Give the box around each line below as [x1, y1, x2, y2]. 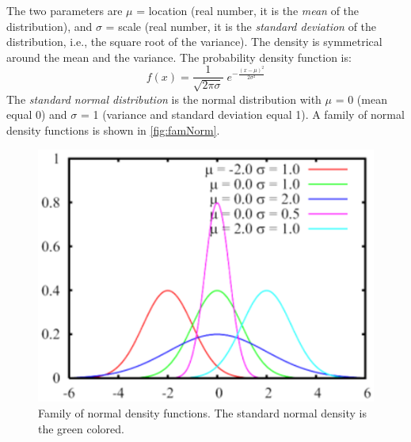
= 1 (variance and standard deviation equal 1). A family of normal [80, 106, 405, 123]
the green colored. [38, 420, 124, 436]
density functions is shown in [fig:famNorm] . [6, 122, 220, 139]
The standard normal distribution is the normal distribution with [6, 90, 322, 107]
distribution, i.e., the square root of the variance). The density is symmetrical [6, 33, 382, 50]
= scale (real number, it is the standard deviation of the [105, 17, 377, 34]
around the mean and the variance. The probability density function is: [6, 48, 352, 65]
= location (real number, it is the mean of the [136, 2, 360, 18]
